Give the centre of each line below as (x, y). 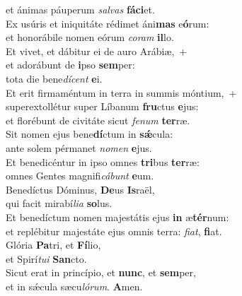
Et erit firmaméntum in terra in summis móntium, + (121, 92)
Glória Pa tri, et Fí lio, (53, 245)
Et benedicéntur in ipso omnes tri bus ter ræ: (103, 161)
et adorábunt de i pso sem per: (70, 65)
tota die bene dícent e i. (54, 78)
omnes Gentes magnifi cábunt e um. (80, 176)
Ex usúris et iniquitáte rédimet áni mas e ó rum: (108, 23)
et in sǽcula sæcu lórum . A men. (74, 286)
